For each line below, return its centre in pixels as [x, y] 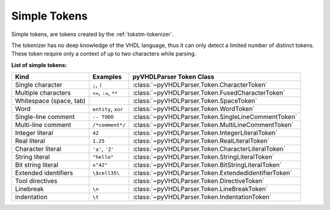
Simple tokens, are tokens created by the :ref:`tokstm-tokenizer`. [93, 34]
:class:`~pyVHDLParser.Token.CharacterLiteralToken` [209, 149]
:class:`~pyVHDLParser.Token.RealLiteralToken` [201, 141]
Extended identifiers [44, 173]
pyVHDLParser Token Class [173, 77]
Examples [107, 77]
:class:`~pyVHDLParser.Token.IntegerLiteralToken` [205, 133]
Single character [39, 85]
